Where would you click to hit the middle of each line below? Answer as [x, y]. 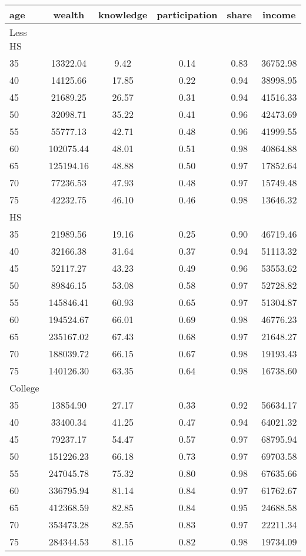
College [24, 388]
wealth [69, 14]
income [279, 14]
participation [187, 14]
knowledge [123, 14]
